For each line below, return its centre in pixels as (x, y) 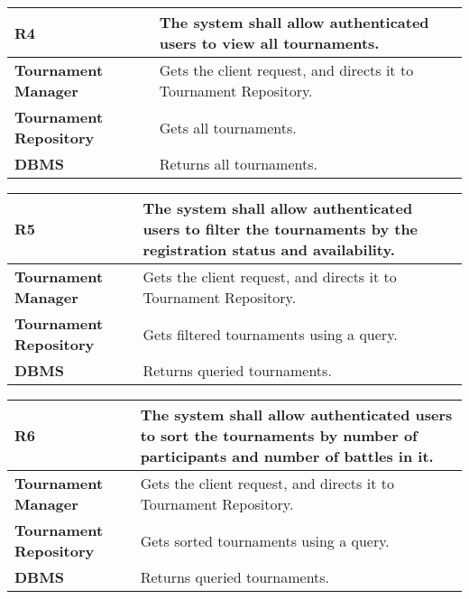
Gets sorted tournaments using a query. (265, 540)
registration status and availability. (269, 249)
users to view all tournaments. (269, 43)
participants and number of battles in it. (287, 456)
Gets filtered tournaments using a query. (270, 334)
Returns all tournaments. (238, 164)
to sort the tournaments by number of (279, 435)
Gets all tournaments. (228, 127)
